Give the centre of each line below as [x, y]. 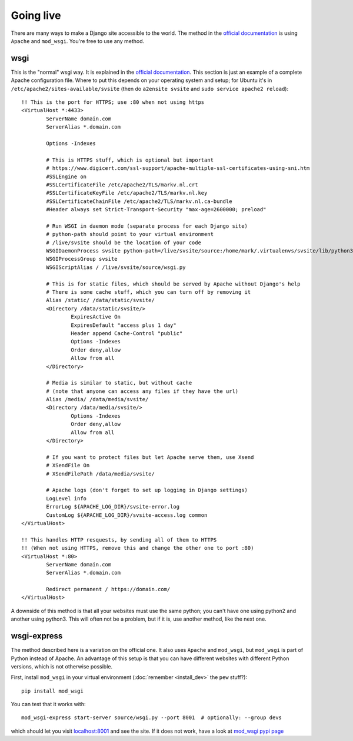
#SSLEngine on [66, 176]
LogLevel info [66, 498]
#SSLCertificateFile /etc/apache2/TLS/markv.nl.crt [122, 185]
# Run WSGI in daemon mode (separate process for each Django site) [147, 226]
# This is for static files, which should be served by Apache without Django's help [173, 284]
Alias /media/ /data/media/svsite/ [97, 399]
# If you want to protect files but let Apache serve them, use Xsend [150, 457]
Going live [36, 15]
